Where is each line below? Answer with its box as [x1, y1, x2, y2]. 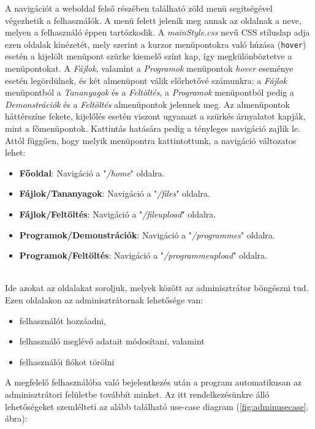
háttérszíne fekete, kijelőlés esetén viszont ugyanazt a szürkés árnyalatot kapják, [5, 110, 306, 123]
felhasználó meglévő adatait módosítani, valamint [19, 335, 205, 347]
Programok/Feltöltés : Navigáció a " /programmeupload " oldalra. [19, 249, 267, 262]
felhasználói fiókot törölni [19, 355, 115, 368]
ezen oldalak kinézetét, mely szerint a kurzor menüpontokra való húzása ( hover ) [5, 37, 306, 50]
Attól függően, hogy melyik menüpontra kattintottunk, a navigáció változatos [5, 134, 297, 146]
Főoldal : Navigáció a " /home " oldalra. [19, 166, 165, 179]
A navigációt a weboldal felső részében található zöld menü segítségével [5, 2, 273, 14]
